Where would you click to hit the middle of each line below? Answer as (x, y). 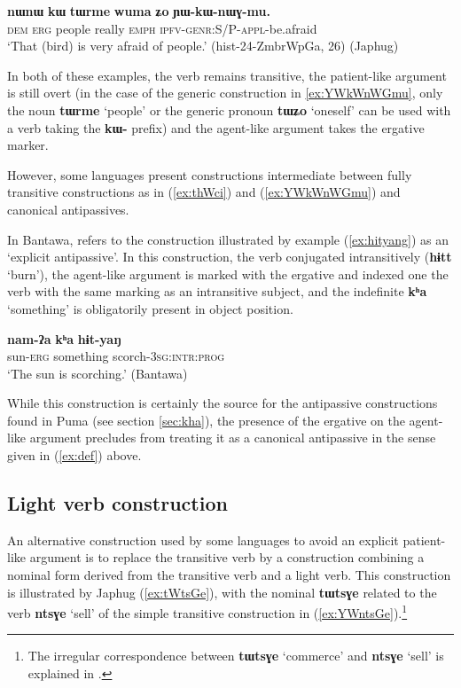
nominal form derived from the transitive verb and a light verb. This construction (229, 575)
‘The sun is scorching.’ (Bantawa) (98, 373)
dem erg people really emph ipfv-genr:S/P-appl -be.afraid (162, 28)
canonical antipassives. (68, 209)
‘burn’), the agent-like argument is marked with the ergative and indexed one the (228, 274)
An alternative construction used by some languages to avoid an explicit (203, 539)
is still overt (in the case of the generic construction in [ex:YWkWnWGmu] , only (225, 93)
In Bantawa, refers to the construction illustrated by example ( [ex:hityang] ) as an (228, 239)
